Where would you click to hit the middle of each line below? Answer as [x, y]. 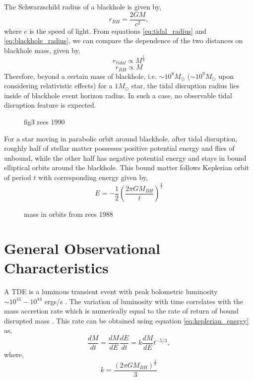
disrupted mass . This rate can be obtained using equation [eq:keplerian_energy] [126, 320]
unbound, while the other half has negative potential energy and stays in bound [125, 158]
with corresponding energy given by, [93, 177]
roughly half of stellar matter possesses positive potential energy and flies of [119, 148]
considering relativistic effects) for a [58, 86]
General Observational [82, 248]
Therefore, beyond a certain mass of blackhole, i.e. [80, 76]
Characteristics [56, 267]
